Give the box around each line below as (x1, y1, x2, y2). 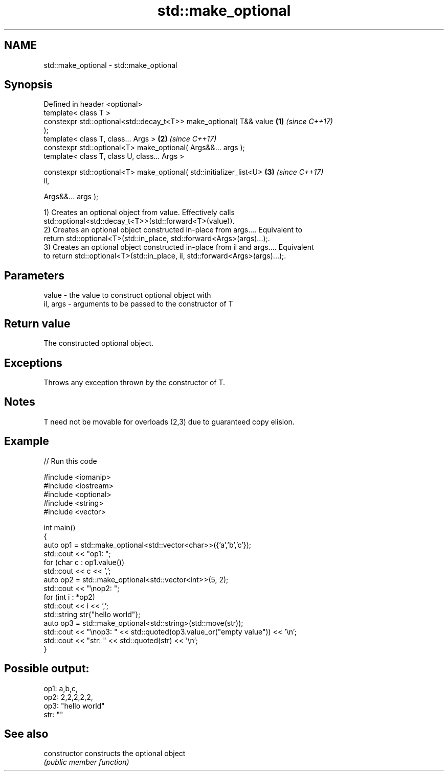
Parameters (4, 269, 64, 282)
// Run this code (43, 456, 97, 465)
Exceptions (4, 356, 62, 369)
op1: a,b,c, (43, 684, 78, 693)
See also (4, 727, 49, 740)
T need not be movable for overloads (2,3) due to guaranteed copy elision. (43, 417, 295, 426)
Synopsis (4, 78, 53, 91)
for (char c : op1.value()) (43, 557, 124, 567)
